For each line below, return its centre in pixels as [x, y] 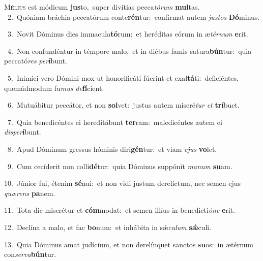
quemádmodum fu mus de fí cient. [54, 88]
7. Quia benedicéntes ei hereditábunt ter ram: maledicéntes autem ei [115, 122]
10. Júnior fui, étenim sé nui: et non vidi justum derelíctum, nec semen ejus [123, 183]
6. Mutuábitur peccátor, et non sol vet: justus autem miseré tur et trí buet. [123, 105]
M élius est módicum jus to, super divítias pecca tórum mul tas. [102, 7]
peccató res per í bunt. [36, 61]
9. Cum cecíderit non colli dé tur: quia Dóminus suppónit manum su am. [120, 166]
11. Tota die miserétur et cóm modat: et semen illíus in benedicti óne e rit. [120, 210]
